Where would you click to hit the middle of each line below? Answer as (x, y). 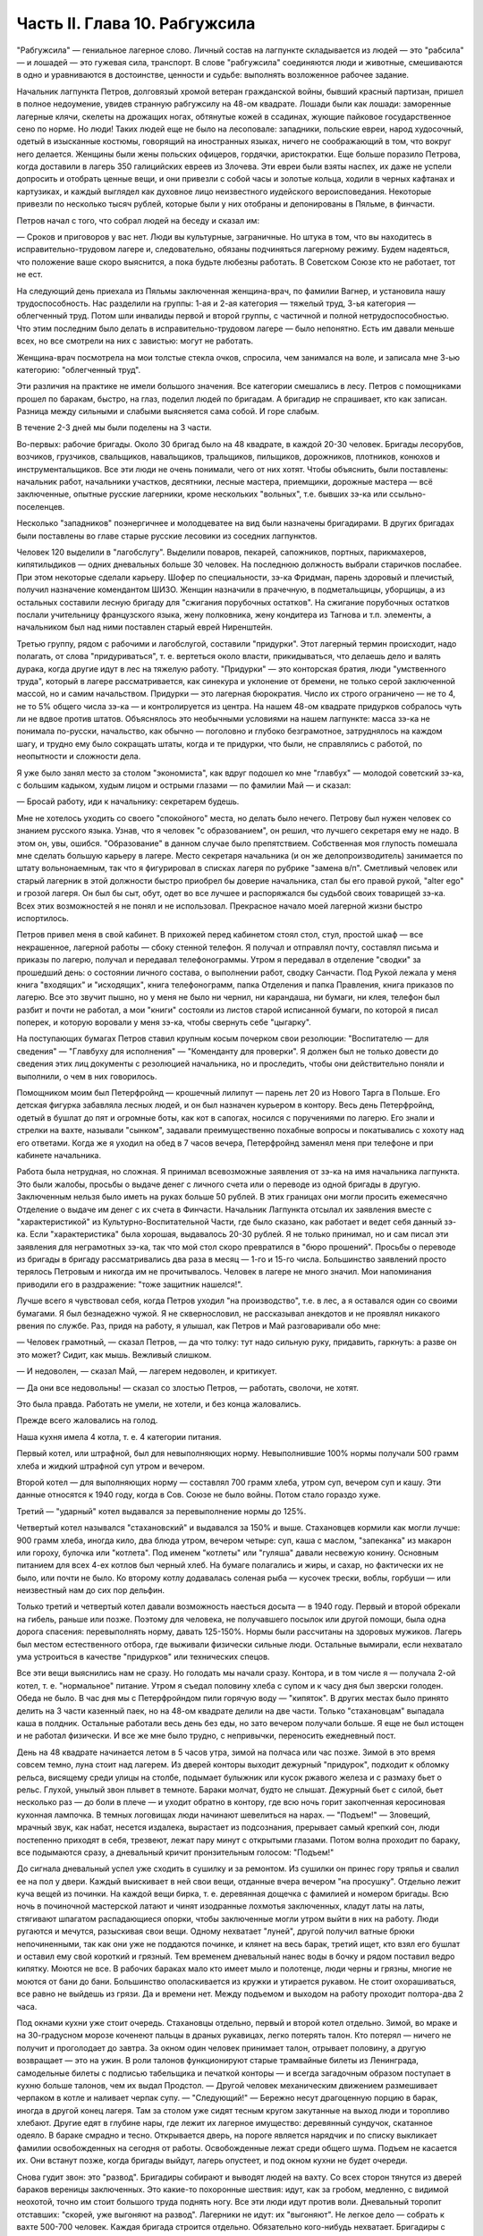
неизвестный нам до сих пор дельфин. (91, 1590)
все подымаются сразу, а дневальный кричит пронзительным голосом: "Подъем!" (175, 1852)
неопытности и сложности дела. (79, 757)
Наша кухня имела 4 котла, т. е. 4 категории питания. (119, 1436)
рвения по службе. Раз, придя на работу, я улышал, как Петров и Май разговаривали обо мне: (199, 1326)
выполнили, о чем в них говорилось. (87, 1076)
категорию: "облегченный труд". (79, 369)
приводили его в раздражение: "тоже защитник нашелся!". (130, 1284)
